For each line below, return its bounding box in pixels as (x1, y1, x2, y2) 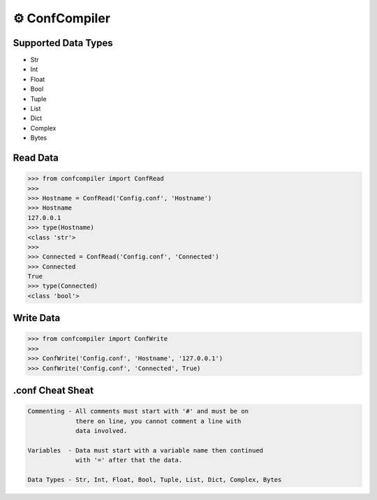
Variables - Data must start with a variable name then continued (27, 446, 264, 454)
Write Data (13, 312, 61, 324)
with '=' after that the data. (75, 456, 183, 464)
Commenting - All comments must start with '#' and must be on (27, 407, 249, 416)
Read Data (13, 152, 59, 163)
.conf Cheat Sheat (13, 385, 94, 397)
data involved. (75, 427, 128, 435)
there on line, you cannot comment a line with (75, 417, 242, 425)
